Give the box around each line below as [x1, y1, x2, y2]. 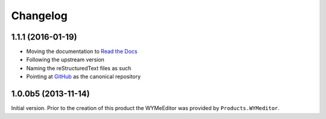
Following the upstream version [26, 56, 105, 63]
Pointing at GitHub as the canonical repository [26, 73, 141, 81]
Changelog [11, 9, 68, 22]
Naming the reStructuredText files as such [26, 64, 132, 72]
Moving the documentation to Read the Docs [26, 48, 138, 55]
